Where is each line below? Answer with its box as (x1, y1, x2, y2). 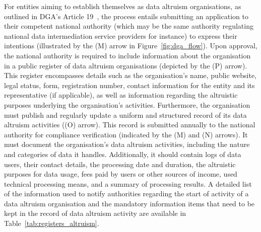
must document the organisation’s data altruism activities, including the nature (4, 139, 250, 149)
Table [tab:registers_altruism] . (4, 218, 99, 228)
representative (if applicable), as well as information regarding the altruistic (4, 90, 238, 100)
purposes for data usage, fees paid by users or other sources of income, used (4, 169, 237, 179)
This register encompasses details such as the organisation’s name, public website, (4, 70, 257, 81)
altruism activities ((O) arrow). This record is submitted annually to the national (4, 119, 255, 130)
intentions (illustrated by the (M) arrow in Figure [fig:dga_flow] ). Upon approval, (4, 40, 257, 51)
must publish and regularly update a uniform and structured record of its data (4, 109, 247, 120)
